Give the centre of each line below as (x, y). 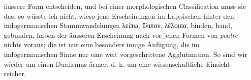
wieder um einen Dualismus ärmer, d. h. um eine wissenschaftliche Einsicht (117, 64)
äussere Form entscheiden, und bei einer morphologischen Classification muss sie (125, 6)
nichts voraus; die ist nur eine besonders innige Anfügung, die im (102, 44)
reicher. (15, 73)
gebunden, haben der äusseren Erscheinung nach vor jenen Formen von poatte (121, 35)
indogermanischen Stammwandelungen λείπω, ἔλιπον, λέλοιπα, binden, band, (118, 25)
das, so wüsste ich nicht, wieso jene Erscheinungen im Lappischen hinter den (119, 15)
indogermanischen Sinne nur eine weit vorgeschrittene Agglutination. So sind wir (125, 54)
